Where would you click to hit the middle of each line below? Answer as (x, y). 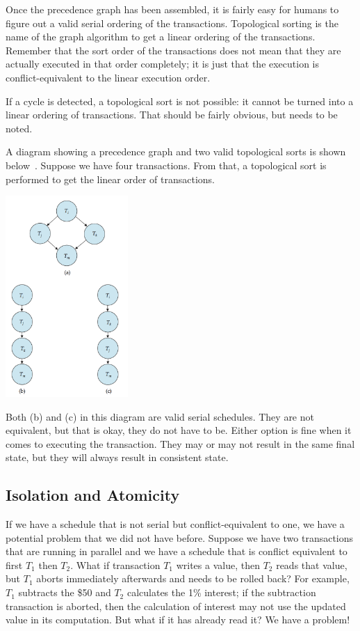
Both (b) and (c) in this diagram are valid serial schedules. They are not (160, 416)
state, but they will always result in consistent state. (117, 457)
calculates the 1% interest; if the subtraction (221, 592)
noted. (19, 128)
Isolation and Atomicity (93, 495)
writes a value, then (218, 564)
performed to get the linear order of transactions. (111, 179)
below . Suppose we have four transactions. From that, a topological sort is (166, 165)
